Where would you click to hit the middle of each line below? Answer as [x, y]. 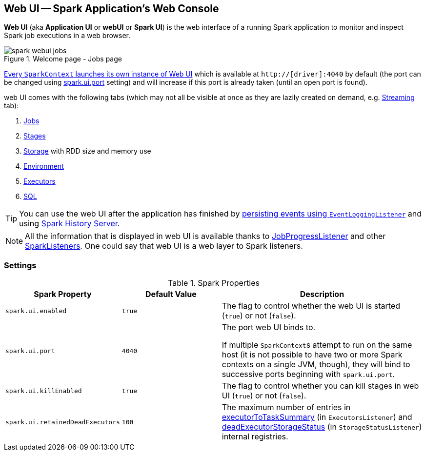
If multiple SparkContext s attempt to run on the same [317, 345]
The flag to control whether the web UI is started [311, 306]
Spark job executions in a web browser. [67, 36]
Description [322, 294]
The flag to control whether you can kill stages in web [320, 386]
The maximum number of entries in [286, 407]
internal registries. [255, 437]
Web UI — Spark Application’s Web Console [111, 9]
